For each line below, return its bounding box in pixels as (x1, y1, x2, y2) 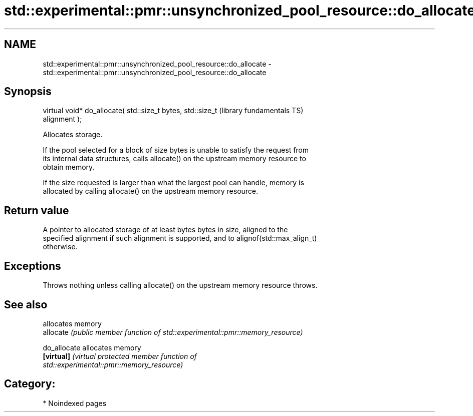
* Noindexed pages (43, 398, 107, 407)
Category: (4, 377, 56, 390)
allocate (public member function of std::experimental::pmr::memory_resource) (43, 327, 303, 336)
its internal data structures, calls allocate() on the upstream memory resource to (43, 154, 306, 163)
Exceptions (4, 259, 61, 272)
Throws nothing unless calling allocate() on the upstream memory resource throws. (43, 281, 318, 290)
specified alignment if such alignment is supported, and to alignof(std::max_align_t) (43, 234, 317, 243)
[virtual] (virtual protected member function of (43, 351, 197, 360)
